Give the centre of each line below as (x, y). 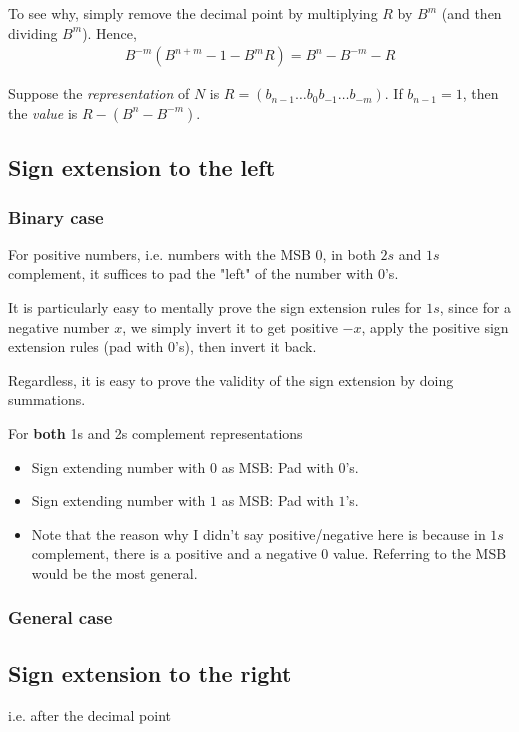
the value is (43, 112)
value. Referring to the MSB (419, 553)
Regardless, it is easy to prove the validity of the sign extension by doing (231, 379)
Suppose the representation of (99, 93)
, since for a (475, 307)
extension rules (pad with (86, 346)
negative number (59, 326)
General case (60, 617)
